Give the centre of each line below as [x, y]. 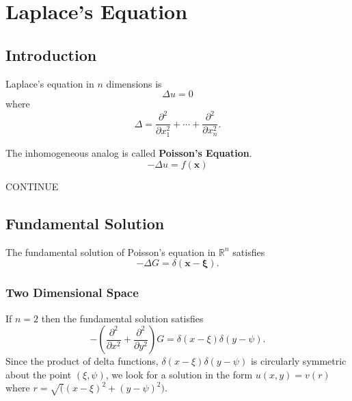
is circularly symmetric [298, 361]
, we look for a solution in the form [179, 374]
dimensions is [134, 83]
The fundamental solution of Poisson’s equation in [111, 251]
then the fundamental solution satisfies [122, 318]
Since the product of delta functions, [82, 361]
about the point [39, 374]
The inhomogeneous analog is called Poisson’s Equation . [129, 153]
